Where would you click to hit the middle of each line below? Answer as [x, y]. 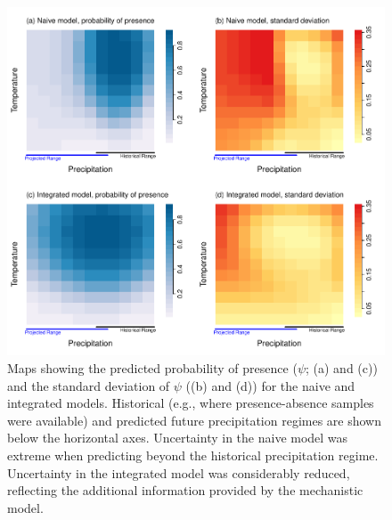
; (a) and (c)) [342, 367]
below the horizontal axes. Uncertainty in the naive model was [178, 438]
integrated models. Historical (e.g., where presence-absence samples [191, 403]
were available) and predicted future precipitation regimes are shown [194, 420]
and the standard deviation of [89, 385]
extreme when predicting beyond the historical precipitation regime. [193, 455]
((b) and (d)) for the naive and [270, 385]
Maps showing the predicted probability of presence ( [152, 367]
